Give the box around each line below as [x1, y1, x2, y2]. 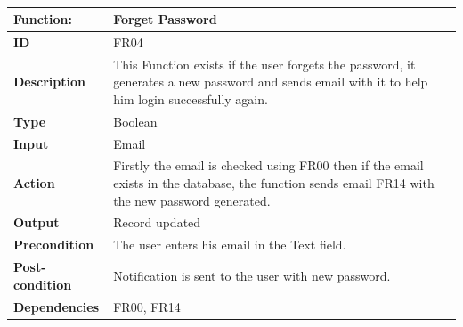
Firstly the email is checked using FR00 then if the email [113, 156, 424, 175]
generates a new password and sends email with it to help [113, 72, 428, 91]
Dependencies [13, 297, 100, 315]
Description [13, 72, 86, 91]
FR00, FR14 [113, 297, 181, 315]
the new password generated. [113, 191, 271, 209]
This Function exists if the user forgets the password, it [113, 54, 416, 73]
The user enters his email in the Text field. [113, 235, 346, 254]
